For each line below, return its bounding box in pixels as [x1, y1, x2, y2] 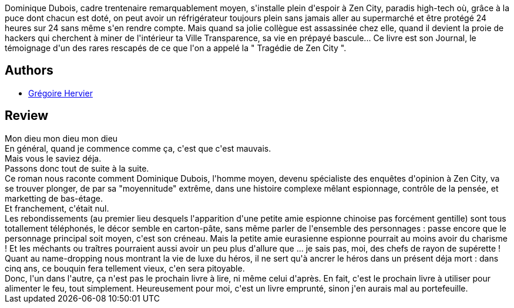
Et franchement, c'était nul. [5, 203, 109, 213]
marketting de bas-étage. [5, 193, 103, 203]
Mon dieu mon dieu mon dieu [5, 133, 118, 143]
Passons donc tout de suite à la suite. [5, 163, 149, 173]
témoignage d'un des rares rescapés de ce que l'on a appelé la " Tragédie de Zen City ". [5, 43, 347, 53]
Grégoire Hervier [28, 88, 93, 98]
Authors [5, 63, 53, 78]
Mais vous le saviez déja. [5, 153, 102, 163]
